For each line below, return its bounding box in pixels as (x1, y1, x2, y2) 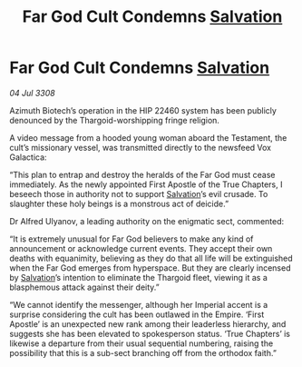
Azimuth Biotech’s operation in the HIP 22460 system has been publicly (9, 104, 277, 115)
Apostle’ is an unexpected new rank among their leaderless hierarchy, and (9, 318, 287, 329)
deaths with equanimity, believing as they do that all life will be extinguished (9, 253, 293, 263)
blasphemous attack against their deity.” (9, 282, 161, 293)
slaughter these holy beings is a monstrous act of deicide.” (9, 198, 229, 209)
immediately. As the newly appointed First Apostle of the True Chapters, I (9, 179, 283, 190)
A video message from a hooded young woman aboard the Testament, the (9, 132, 287, 143)
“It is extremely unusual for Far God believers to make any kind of (9, 233, 254, 244)
